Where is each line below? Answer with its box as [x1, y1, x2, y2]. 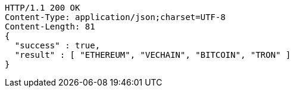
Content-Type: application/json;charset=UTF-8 [5, 12, 226, 22]
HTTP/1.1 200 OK [5, 3, 80, 12]
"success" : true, [14, 41, 101, 50]
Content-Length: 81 [5, 22, 95, 31]
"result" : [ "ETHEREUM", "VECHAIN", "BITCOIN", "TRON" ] [14, 50, 291, 60]
